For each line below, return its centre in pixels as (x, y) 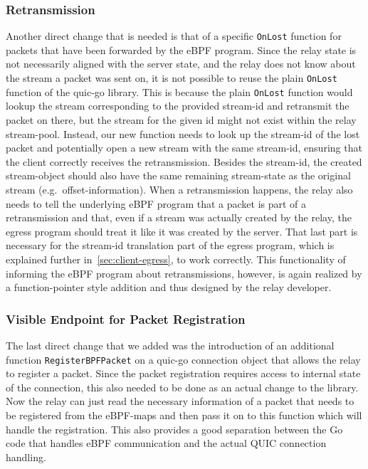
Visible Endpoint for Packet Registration (126, 318)
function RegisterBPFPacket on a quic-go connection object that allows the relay (183, 359)
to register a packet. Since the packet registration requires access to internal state (183, 373)
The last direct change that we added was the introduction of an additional (170, 345)
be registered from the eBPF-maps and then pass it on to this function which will (184, 415)
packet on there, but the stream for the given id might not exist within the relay (181, 119)
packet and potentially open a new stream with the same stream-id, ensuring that (184, 148)
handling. (26, 457)
